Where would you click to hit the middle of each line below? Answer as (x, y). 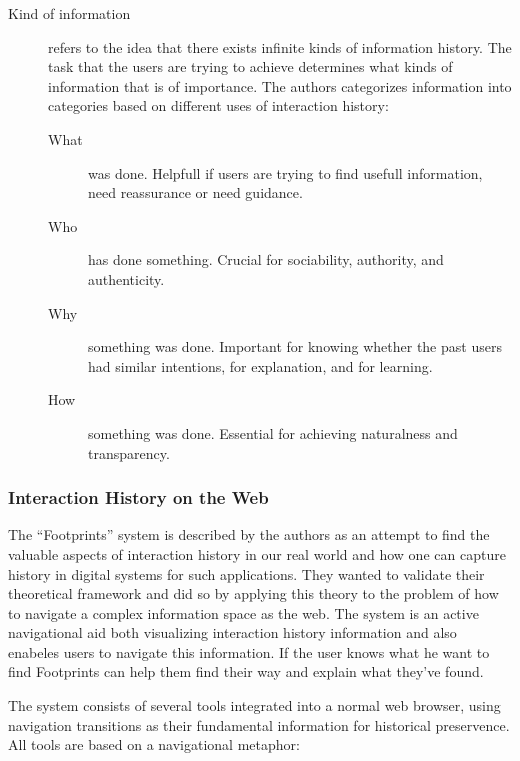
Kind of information (69, 13)
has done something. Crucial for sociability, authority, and (266, 259)
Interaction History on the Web (138, 497)
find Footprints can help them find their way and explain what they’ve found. (246, 671)
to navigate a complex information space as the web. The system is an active (243, 612)
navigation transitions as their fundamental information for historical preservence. (259, 724)
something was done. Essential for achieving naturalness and (273, 432)
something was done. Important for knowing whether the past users (295, 346)
